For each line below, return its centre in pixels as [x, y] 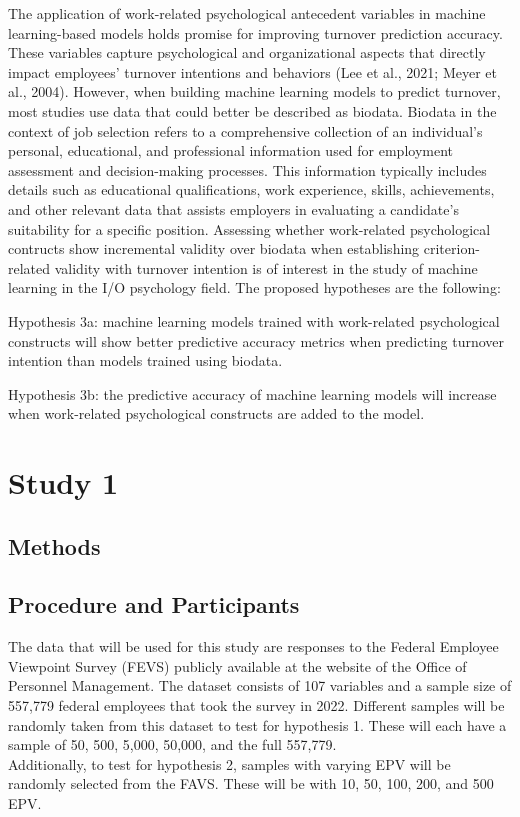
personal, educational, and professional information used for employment [231, 150]
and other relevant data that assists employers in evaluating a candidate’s [233, 208]
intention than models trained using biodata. [145, 360]
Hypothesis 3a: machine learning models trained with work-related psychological [254, 320]
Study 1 [63, 482]
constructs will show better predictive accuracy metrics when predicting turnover [256, 340]
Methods [54, 545]
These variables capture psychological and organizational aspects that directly [247, 52]
